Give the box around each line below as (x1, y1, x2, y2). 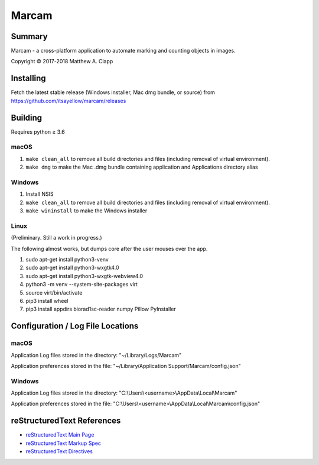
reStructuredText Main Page (25, 431, 95, 438)
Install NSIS (25, 190, 54, 198)
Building (11, 112, 43, 122)
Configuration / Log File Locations (11, 321, 139, 331)
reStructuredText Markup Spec (25, 440, 102, 447)
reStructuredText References (11, 416, 121, 426)
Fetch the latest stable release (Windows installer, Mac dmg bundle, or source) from (11, 89, 216, 96)
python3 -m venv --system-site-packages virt (25, 281, 138, 288)
